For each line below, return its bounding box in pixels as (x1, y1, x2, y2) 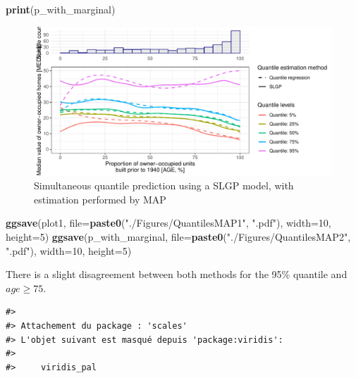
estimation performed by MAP (34, 191, 166, 206)
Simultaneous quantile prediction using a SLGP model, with (34, 178, 294, 193)
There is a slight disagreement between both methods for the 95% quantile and (6, 267, 348, 282)
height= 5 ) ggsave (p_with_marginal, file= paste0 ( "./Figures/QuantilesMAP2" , (6, 229, 351, 244)
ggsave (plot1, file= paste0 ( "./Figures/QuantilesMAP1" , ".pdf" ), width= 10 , (6, 215, 331, 230)
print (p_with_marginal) (6, 2, 116, 16)
